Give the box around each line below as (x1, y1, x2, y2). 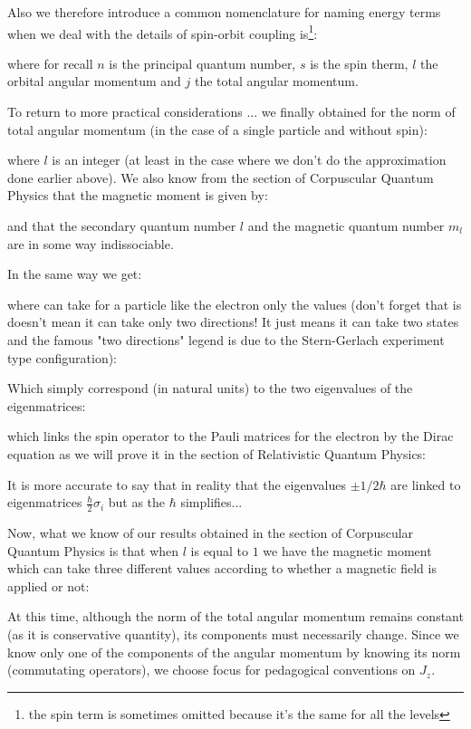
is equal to (190, 541, 249, 560)
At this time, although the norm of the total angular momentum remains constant (7, 607, 464, 626)
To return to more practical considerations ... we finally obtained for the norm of (7, 102, 456, 121)
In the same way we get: (7, 264, 142, 283)
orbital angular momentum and (7, 72, 181, 91)
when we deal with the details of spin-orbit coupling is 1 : (7, 21, 318, 43)
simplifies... (180, 493, 243, 512)
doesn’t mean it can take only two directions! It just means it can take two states (7, 312, 459, 331)
